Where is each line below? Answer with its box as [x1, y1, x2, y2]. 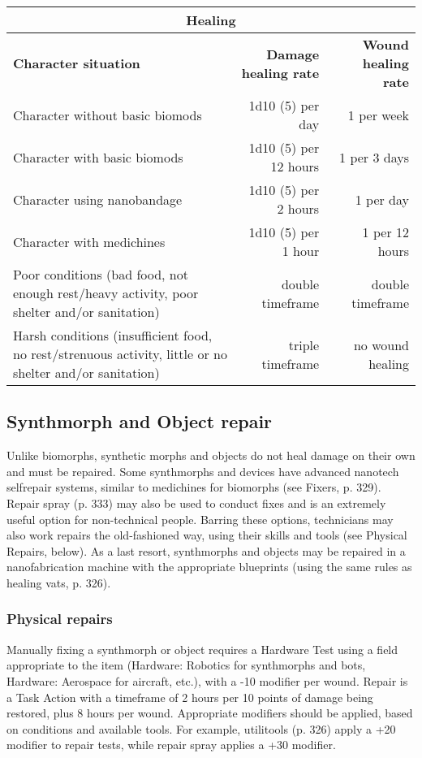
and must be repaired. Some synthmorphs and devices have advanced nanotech [6, 462, 399, 479]
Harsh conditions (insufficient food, [13, 326, 213, 344]
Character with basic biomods [13, 147, 183, 167]
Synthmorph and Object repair [6, 409, 273, 434]
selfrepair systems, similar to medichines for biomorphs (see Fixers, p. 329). [6, 479, 381, 496]
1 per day [355, 189, 409, 209]
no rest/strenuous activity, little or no [13, 344, 227, 363]
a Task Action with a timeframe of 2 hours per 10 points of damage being [6, 688, 373, 705]
